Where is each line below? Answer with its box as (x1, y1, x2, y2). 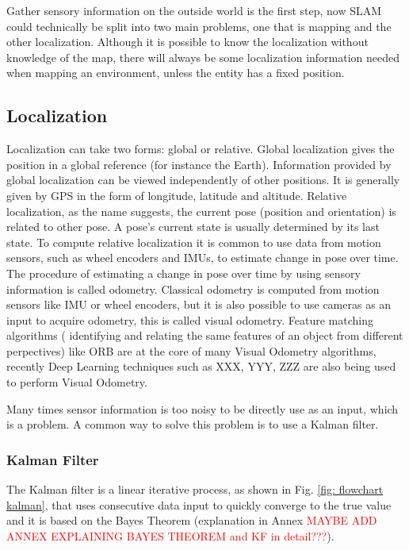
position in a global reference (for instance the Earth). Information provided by (6, 156, 392, 172)
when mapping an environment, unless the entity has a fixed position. (6, 64, 345, 81)
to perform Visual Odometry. (6, 374, 147, 390)
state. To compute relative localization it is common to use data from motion (6, 233, 381, 250)
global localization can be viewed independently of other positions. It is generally (6, 171, 400, 188)
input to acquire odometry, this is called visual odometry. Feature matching (6, 311, 374, 328)
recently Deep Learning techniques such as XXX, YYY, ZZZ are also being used (6, 358, 396, 375)
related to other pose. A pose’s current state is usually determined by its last (6, 218, 380, 235)
